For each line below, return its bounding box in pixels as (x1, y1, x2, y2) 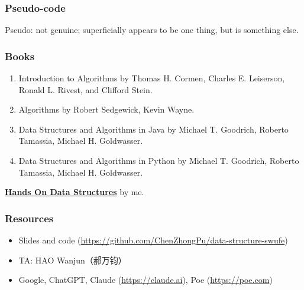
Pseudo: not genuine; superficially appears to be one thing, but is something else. (5, 24, 299, 36)
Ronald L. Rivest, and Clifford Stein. (18, 83, 153, 95)
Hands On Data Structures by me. (5, 186, 144, 198)
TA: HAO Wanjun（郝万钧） (18, 253, 127, 266)
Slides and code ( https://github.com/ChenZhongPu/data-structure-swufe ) (18, 234, 288, 246)
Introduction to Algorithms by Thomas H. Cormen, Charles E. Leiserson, (18, 72, 285, 84)
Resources (5, 210, 54, 225)
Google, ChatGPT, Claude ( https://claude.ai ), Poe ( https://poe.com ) (18, 273, 273, 286)
